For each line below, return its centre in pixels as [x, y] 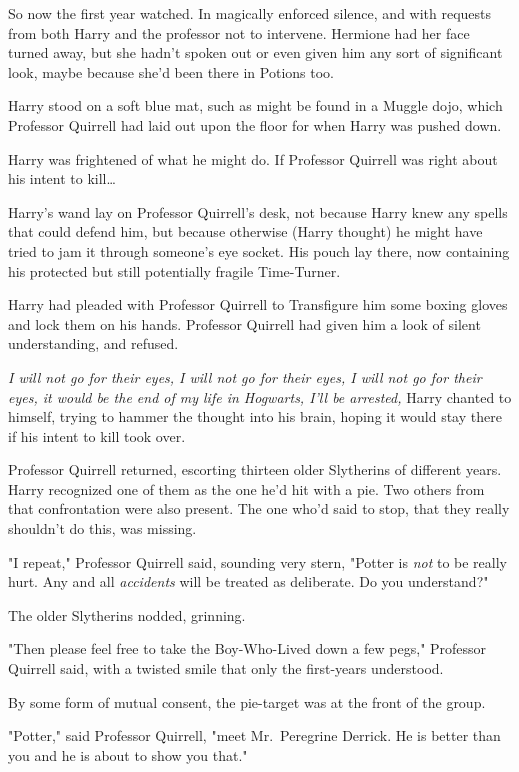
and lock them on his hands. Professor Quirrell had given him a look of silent [244, 323]
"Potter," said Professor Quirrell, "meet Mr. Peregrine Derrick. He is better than [254, 735]
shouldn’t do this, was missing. [102, 528]
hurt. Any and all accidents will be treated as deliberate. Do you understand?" [248, 581]
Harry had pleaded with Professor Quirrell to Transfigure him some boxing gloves [258, 304]
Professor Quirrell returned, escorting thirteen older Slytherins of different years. [255, 469]
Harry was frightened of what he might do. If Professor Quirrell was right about [253, 158]
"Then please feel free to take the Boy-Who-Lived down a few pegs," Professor [247, 648]
